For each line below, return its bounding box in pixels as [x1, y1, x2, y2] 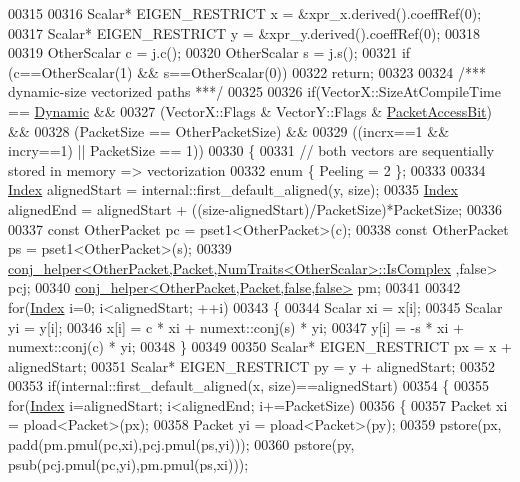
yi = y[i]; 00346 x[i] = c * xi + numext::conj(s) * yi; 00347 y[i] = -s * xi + [8, 316, 464, 337]
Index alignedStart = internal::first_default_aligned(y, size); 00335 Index [8, 179, 458, 200]
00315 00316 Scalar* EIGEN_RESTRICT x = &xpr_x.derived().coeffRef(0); [8, 3, 482, 23]
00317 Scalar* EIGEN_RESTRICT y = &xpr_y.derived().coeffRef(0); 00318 [8, 22, 480, 43]
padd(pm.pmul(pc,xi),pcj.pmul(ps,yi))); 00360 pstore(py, [8, 434, 355, 455]
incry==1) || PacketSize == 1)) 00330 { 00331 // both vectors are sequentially [8, 140, 495, 161]
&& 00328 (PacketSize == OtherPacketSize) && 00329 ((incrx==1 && [8, 120, 450, 141]
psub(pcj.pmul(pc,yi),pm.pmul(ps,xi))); [8, 453, 249, 474]
